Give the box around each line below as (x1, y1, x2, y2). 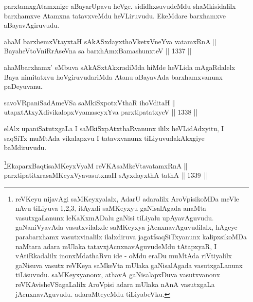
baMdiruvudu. (4, 142, 47, 152)
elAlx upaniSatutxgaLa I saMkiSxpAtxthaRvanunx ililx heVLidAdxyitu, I (4, 123, 224, 133)
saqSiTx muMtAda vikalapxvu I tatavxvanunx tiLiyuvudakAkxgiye (4, 133, 205, 143)
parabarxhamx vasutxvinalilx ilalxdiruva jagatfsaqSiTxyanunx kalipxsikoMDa (15, 231, 247, 241)
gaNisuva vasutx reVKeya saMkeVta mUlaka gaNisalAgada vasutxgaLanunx (15, 260, 243, 270)
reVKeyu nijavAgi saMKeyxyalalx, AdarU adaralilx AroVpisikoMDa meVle (15, 193, 239, 203)
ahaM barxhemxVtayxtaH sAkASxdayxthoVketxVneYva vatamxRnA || (4, 36, 217, 46)
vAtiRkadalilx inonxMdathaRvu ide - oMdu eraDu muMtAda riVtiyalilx (15, 251, 232, 261)
